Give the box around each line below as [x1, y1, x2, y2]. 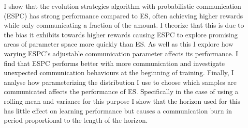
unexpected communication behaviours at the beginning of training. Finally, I [4, 67, 234, 78]
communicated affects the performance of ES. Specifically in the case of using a [4, 86, 239, 96]
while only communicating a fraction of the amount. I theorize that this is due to [4, 20, 244, 30]
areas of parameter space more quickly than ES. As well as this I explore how [4, 39, 233, 49]
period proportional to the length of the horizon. [4, 115, 148, 125]
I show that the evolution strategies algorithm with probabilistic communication [4, 1, 241, 11]
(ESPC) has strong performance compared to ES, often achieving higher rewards [4, 10, 243, 20]
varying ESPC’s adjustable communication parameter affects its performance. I [4, 48, 238, 58]
